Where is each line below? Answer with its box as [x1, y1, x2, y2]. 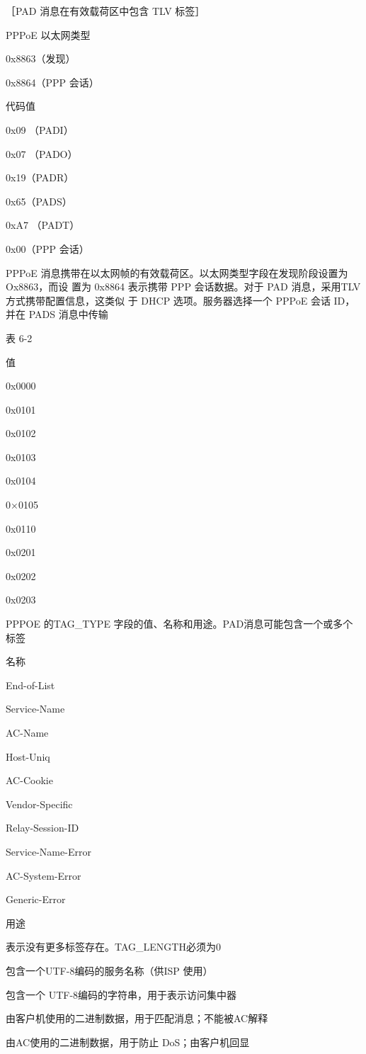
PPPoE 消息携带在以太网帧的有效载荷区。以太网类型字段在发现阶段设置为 [6, 265, 348, 280]
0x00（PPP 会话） [6, 241, 89, 256]
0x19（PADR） [6, 170, 74, 185]
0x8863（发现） [6, 51, 76, 66]
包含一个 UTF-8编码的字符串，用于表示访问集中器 [6, 987, 237, 1002]
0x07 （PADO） [6, 146, 78, 161]
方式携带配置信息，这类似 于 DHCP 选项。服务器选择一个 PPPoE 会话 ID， [6, 293, 355, 307]
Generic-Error [6, 892, 66, 907]
